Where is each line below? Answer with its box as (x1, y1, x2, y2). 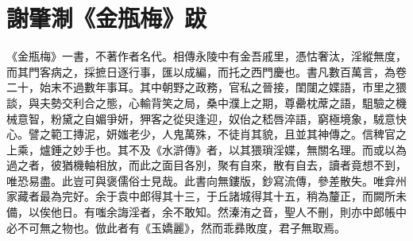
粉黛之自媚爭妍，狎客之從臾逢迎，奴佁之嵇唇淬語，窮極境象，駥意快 (50, 110, 407, 126)
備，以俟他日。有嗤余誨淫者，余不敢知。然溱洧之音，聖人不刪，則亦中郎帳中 (6, 204, 407, 220)
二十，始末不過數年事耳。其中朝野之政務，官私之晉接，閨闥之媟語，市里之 (6, 79, 396, 95)
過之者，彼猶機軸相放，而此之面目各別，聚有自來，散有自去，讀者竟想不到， (6, 157, 407, 173)
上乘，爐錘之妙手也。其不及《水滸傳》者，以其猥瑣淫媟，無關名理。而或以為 (6, 141, 407, 157)
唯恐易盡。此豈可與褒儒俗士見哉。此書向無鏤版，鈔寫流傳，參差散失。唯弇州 (6, 172, 407, 189)
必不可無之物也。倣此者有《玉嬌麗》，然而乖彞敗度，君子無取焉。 (6, 219, 345, 235)
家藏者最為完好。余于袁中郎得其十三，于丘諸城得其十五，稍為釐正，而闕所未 (6, 188, 407, 204)
